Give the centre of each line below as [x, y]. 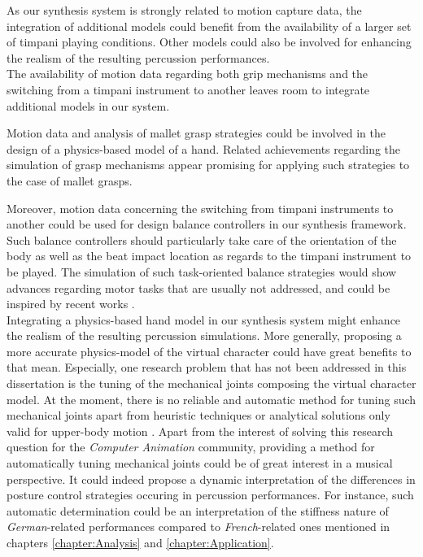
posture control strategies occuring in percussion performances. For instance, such [210, 495]
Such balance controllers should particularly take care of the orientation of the [202, 239]
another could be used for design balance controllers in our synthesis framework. [207, 224]
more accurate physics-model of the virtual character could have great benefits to [209, 351]
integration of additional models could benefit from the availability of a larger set [209, 26]
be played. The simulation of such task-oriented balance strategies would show [202, 271]
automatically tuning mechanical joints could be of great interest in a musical [200, 463]
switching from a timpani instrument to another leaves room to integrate [188, 89]
